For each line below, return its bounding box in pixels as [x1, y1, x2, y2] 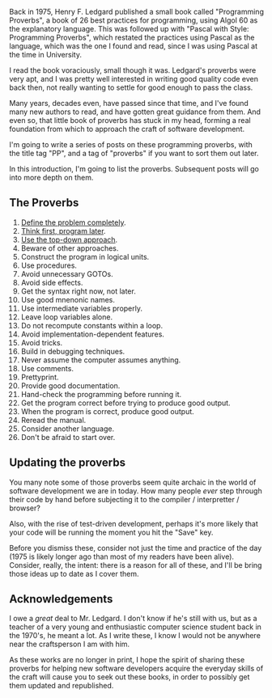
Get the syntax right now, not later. [20, 286, 136, 296]
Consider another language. [20, 424, 115, 434]
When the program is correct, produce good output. [20, 406, 195, 416]
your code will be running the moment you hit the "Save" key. [9, 527, 214, 537]
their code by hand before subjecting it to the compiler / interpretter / [9, 494, 240, 504]
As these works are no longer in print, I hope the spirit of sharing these [9, 655, 245, 665]
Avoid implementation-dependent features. [20, 329, 165, 339]
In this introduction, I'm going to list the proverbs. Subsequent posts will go [9, 164, 260, 173]
